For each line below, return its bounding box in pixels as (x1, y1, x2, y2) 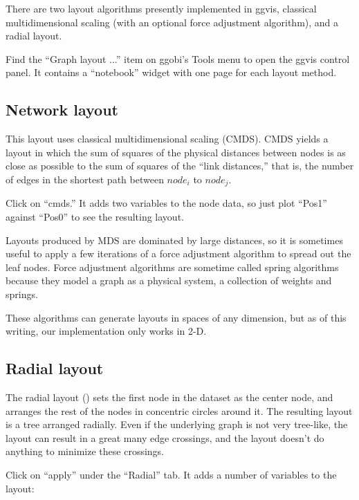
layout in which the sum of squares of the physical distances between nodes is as (6, 145, 346, 159)
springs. (6, 286, 38, 301)
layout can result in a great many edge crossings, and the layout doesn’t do (6, 430, 324, 445)
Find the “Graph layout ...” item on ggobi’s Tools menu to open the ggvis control (6, 51, 350, 66)
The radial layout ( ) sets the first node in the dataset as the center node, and (6, 389, 333, 404)
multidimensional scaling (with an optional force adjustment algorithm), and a (6, 15, 339, 29)
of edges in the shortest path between (6, 172, 164, 186)
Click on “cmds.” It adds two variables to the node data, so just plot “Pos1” (6, 196, 327, 210)
